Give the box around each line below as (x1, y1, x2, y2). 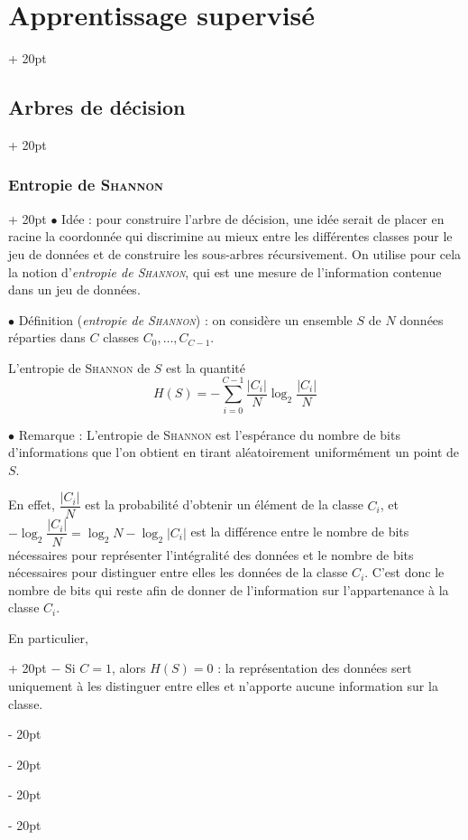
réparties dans (8, 328, 86, 347)
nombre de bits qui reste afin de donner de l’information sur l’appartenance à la (8, 580, 449, 599)
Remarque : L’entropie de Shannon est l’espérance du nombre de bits (18, 425, 400, 443)
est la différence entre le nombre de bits (190, 522, 409, 541)
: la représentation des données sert (217, 658, 412, 677)
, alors (112, 658, 146, 677)
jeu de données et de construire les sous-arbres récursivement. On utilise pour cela (8, 244, 462, 263)
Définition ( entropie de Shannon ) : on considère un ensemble (18, 310, 353, 329)
